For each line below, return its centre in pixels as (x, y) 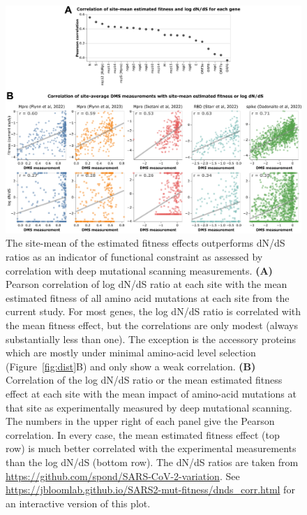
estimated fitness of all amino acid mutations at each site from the (148, 297)
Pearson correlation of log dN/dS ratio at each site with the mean (147, 284)
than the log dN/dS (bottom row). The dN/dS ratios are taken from (152, 462)
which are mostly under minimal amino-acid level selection (131, 353)
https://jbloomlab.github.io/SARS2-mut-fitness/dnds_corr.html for (150, 489)
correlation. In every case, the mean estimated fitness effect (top (143, 434)
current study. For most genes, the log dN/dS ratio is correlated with (153, 311)
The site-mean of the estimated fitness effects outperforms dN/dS (145, 243)
